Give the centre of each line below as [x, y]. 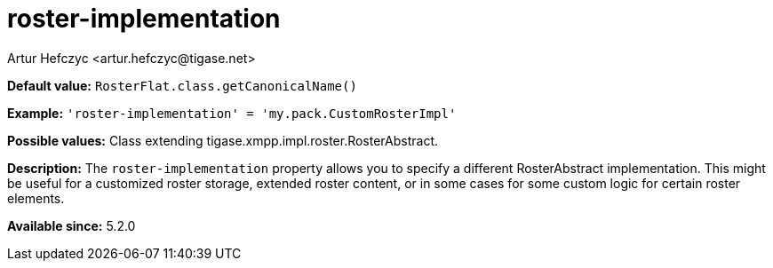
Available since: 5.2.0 [72, 225]
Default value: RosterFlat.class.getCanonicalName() [182, 85]
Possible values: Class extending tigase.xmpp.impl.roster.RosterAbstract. [223, 140]
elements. [36, 198]
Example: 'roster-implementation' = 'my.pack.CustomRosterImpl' [232, 113]
